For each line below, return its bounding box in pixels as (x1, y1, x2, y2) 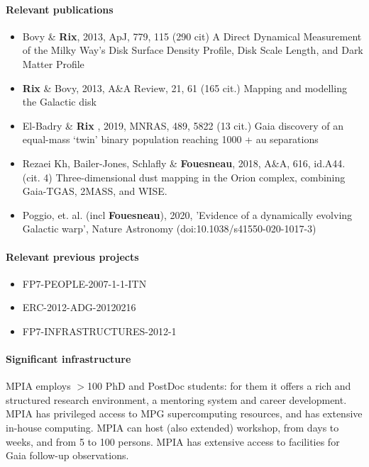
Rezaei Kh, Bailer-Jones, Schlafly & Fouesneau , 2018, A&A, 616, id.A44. (22, 155, 346, 170)
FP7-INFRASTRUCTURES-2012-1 (22, 323, 177, 338)
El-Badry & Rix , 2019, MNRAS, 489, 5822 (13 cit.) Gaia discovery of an (22, 118, 343, 133)
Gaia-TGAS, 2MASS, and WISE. (22, 184, 167, 198)
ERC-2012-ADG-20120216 (22, 300, 136, 315)
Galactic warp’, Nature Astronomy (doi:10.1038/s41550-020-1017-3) (22, 221, 316, 236)
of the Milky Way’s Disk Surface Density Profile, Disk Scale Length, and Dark (22, 43, 363, 57)
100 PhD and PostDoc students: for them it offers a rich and (87, 378, 351, 393)
